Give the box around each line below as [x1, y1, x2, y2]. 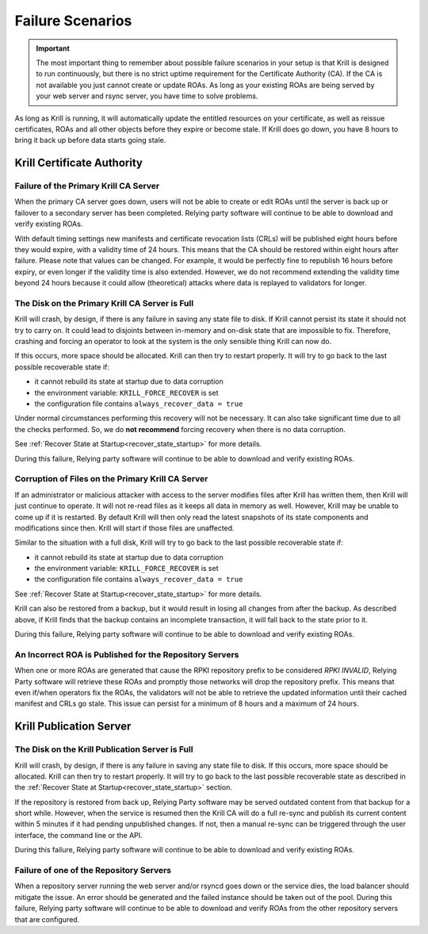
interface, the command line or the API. [14, 830, 143, 840]
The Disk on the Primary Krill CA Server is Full [14, 297, 194, 308]
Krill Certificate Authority [14, 156, 143, 170]
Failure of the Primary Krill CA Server [14, 181, 160, 192]
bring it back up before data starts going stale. [14, 136, 166, 145]
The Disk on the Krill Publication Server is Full [14, 744, 193, 755]
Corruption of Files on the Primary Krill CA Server [14, 473, 208, 484]
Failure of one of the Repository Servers [14, 865, 172, 876]
